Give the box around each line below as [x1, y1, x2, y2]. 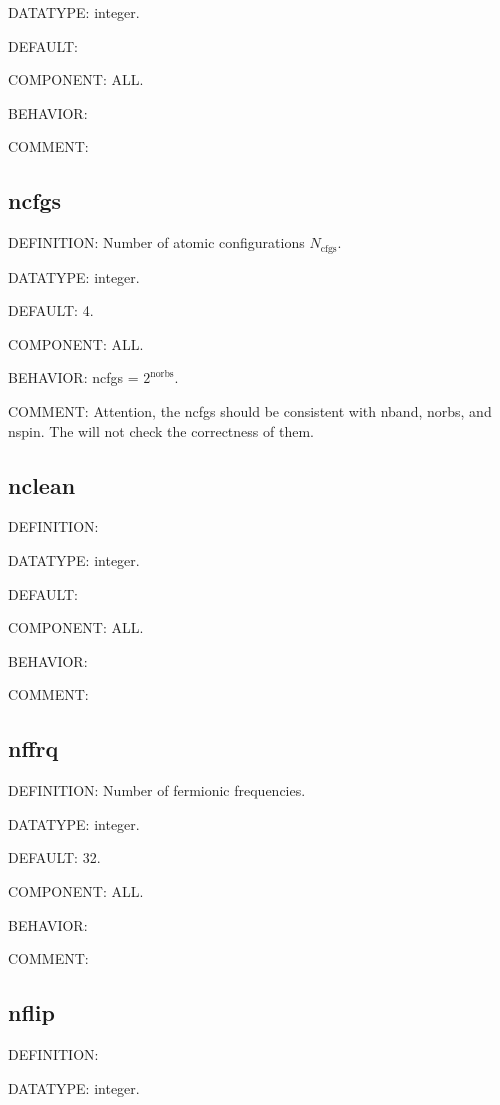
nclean [8, 469, 76, 500]
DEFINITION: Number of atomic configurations [8, 232, 305, 253]
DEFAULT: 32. [8, 847, 101, 868]
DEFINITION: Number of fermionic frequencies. [8, 780, 306, 801]
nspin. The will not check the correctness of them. [8, 420, 314, 441]
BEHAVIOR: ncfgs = [8, 367, 139, 388]
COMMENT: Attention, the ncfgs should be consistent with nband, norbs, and [8, 401, 492, 421]
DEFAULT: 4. [8, 300, 94, 321]
